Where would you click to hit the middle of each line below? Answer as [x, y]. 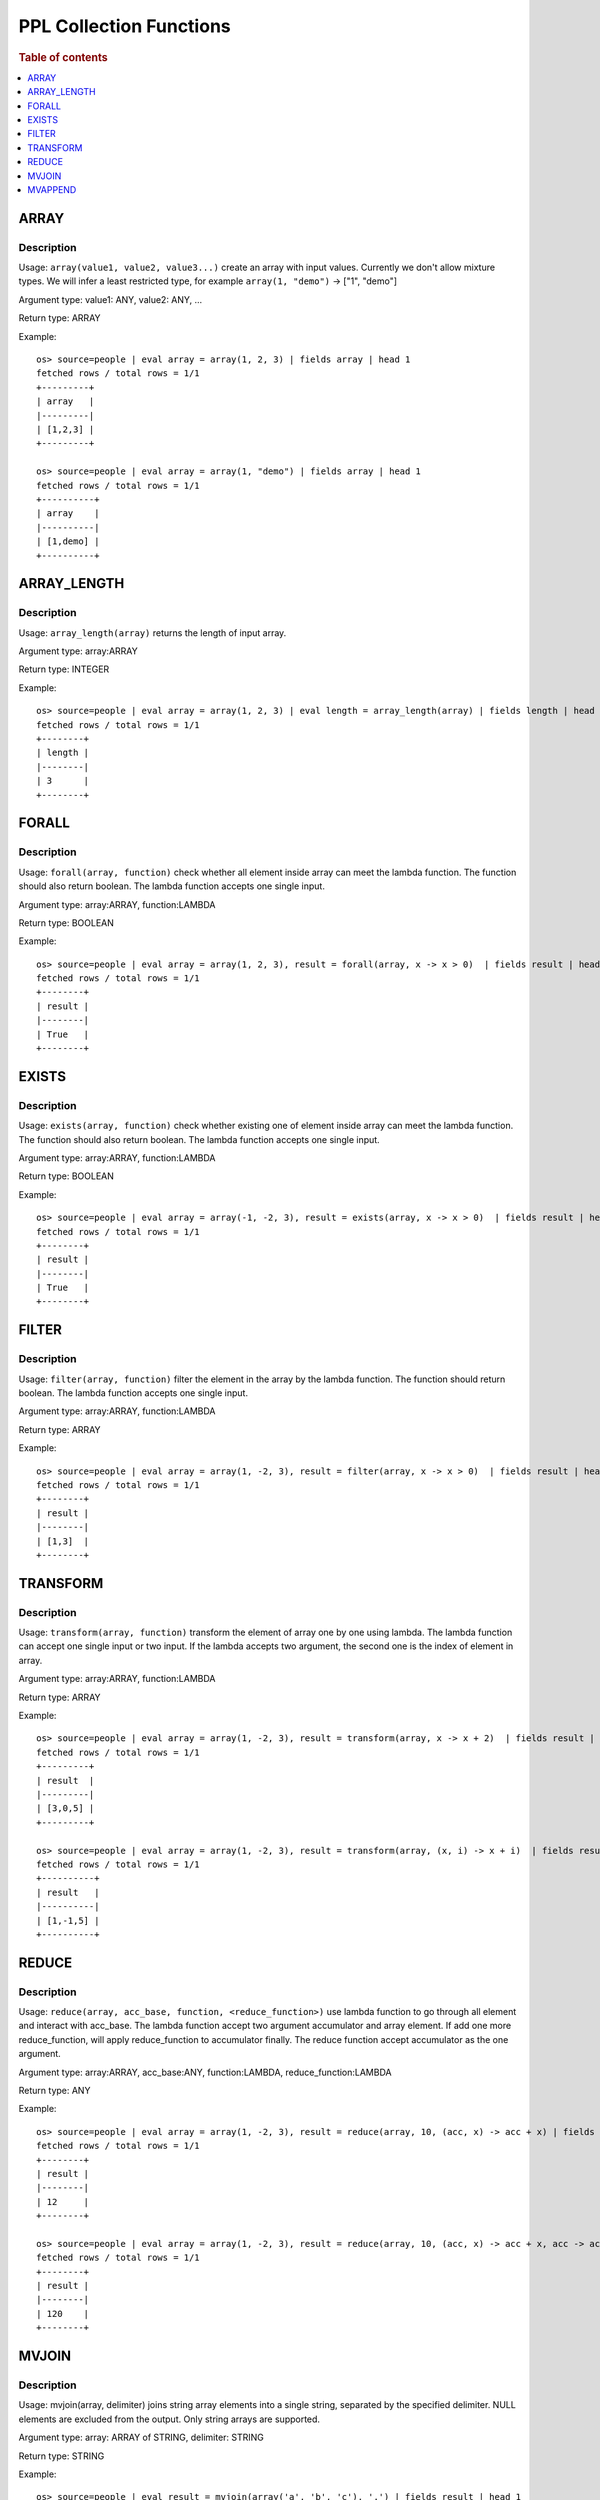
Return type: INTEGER [64, 669]
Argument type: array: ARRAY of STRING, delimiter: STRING [141, 2437]
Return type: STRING [61, 2456]
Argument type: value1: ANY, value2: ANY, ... [110, 299]
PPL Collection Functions [124, 26]
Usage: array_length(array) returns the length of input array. [152, 632]
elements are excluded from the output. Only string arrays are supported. [169, 2419]
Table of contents [63, 57]
